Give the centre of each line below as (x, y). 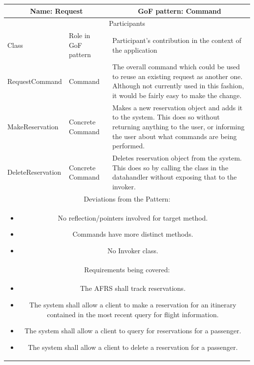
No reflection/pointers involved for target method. (133, 217)
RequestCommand (35, 81)
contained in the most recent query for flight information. (133, 314)
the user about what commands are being (174, 136)
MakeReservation (33, 127)
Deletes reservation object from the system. (177, 158)
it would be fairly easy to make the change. (177, 95)
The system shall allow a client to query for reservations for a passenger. (133, 331)
